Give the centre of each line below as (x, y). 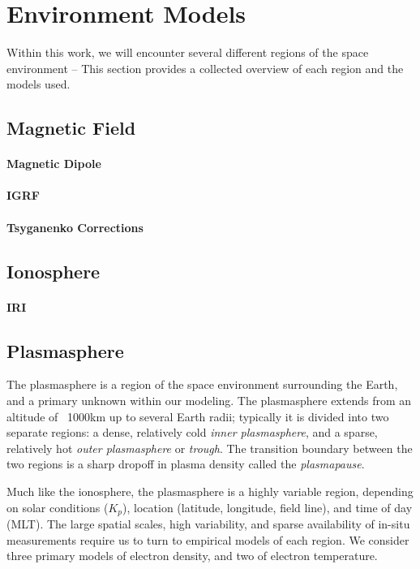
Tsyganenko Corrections (75, 227)
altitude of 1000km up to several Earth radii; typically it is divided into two (198, 416)
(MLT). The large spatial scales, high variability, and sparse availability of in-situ (208, 524)
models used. (39, 84)
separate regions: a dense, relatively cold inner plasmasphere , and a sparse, (192, 432)
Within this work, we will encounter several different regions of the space (188, 52)
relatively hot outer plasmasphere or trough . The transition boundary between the (210, 448)
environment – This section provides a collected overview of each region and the (205, 68)
